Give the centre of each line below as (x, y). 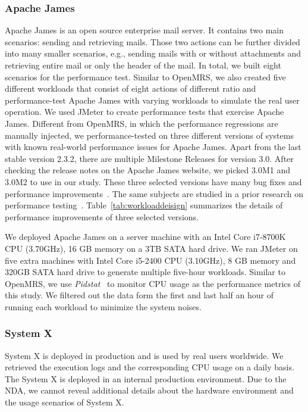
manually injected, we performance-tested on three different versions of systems (149, 135)
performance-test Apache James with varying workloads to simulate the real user (152, 100)
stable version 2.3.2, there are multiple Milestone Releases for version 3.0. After (149, 158)
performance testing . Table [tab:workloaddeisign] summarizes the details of (144, 205)
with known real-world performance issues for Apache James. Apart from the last (153, 147)
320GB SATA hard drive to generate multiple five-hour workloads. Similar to (145, 272)
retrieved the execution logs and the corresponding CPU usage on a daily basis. (150, 367)
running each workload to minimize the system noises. (103, 306)
